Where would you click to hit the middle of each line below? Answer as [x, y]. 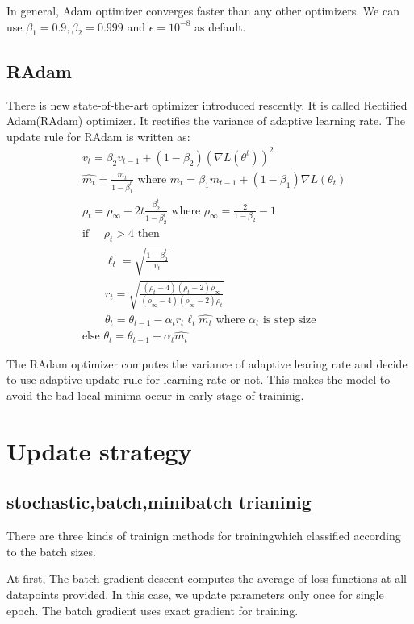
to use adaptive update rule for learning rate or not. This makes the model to [199, 379]
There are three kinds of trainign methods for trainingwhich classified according [204, 536]
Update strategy [99, 450]
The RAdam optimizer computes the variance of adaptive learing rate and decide [207, 363]
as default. [220, 26]
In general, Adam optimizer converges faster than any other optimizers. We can [203, 10]
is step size [290, 320]
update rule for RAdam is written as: [98, 136]
